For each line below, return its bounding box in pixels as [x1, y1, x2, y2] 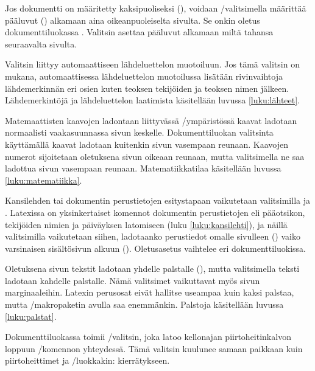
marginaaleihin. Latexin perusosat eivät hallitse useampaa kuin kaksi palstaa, [5, 286, 294, 299]
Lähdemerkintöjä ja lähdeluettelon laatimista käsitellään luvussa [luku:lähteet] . [5, 94, 300, 106]
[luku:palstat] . [5, 310, 57, 322]
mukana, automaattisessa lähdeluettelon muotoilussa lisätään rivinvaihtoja [5, 69, 283, 82]
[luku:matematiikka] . [5, 173, 82, 186]
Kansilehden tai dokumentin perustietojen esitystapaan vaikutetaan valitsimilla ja [5, 194, 310, 207]
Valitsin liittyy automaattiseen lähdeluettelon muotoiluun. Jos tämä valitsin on [5, 58, 300, 71]
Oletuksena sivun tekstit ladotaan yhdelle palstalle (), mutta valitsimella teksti [5, 262, 300, 275]
